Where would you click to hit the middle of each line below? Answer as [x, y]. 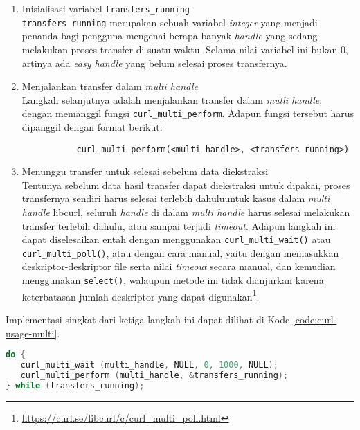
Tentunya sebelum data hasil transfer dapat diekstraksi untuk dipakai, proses [186, 185]
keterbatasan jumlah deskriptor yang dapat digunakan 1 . [141, 295]
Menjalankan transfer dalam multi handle [110, 86]
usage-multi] [31, 333]
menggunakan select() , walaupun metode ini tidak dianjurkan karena [173, 280]
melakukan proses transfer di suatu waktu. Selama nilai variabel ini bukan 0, [185, 49]
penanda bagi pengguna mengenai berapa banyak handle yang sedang [170, 36]
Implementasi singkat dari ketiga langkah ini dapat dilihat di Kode [148, 319]
